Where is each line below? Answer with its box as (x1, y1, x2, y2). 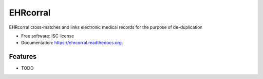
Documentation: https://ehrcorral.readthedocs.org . (21, 40, 123, 46)
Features (9, 52, 37, 61)
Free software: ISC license (21, 33, 74, 39)
